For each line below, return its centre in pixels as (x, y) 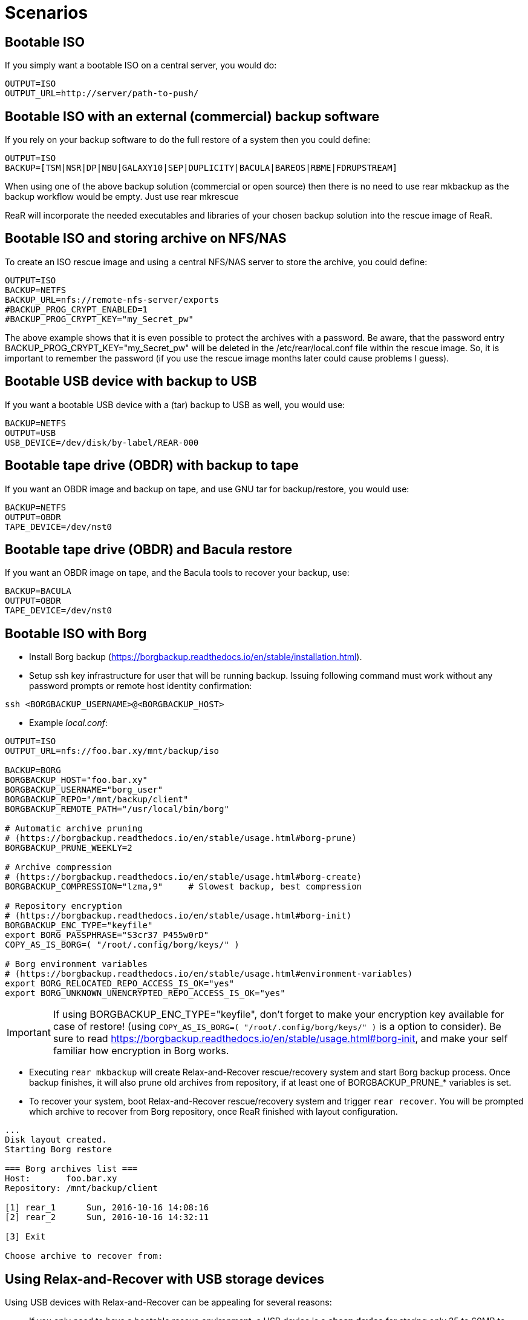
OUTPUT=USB (31, 433)
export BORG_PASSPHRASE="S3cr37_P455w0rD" (107, 935)
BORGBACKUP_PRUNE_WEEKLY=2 (69, 848)
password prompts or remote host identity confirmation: (141, 686)
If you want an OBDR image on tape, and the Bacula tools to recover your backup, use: (177, 573)
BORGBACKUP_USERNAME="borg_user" (84, 790)
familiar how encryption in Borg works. (141, 1051)
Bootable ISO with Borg (76, 633)
